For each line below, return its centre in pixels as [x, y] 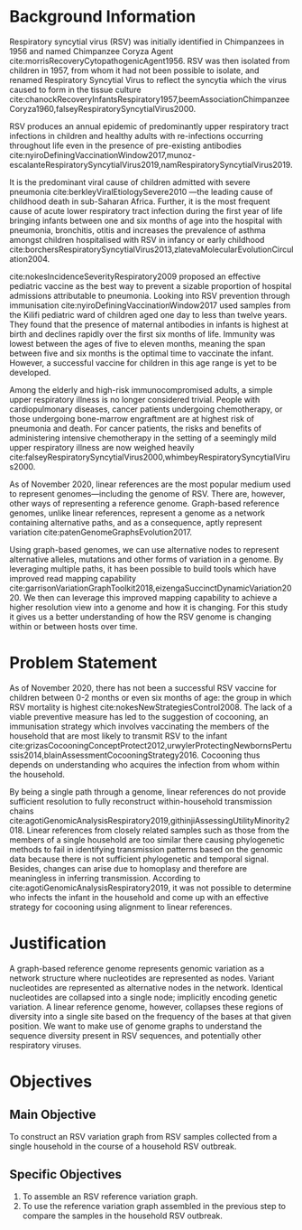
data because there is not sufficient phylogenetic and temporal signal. [139, 859]
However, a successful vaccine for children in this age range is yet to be [143, 362]
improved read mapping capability [73, 578]
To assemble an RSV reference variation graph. [110, 1196]
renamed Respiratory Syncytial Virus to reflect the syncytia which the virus [148, 79]
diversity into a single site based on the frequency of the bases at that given [151, 1016]
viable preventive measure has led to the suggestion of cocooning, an [139, 716]
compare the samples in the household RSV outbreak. [123, 1216]
